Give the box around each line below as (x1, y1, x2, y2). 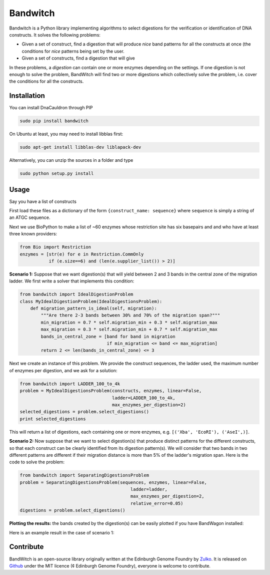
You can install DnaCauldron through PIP (9, 105, 93, 111)
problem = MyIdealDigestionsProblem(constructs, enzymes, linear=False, (19, 388, 202, 394)
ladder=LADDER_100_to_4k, (111, 395, 175, 401)
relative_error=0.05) (130, 500, 183, 506)
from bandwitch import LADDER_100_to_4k (19, 381, 120, 387)
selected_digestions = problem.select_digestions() (19, 409, 149, 415)
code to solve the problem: (9, 459, 65, 465)
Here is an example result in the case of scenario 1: (9, 529, 114, 535)
